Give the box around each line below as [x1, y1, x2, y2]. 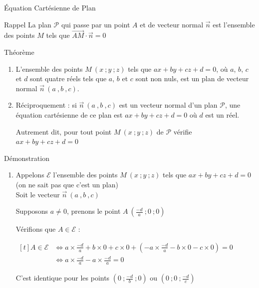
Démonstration [4, 152, 49, 163]
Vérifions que [15, 224, 56, 234]
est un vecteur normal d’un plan [119, 100, 218, 110]
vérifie [173, 126, 192, 137]
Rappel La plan [4, 19, 51, 29]
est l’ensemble [213, 19, 255, 29]
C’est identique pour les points [15, 273, 110, 283]
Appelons [15, 169, 44, 180]
